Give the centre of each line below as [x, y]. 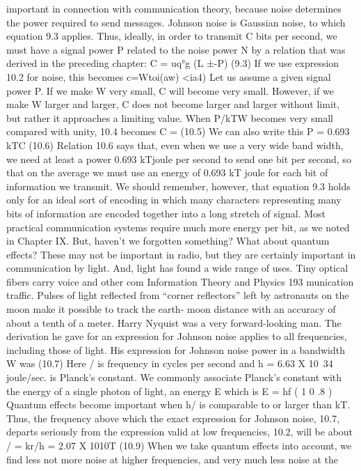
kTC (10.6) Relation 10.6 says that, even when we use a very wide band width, [175, 145]
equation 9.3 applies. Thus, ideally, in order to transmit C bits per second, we [172, 36]
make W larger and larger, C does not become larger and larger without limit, [173, 104]
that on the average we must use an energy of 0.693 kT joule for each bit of [167, 172]
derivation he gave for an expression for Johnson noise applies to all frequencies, [177, 336]
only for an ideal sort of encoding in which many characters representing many [174, 200]
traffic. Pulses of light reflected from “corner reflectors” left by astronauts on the [178, 295]
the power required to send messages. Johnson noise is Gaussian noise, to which [176, 22]
